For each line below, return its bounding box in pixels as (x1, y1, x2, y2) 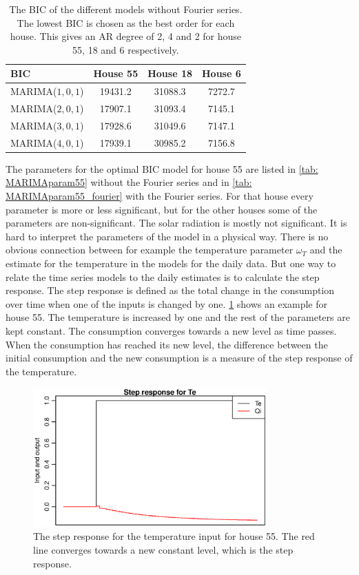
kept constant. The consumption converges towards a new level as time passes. (6, 323, 337, 337)
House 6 (202, 66, 241, 81)
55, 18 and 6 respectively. (72, 42, 179, 56)
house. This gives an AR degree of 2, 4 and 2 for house (10, 29, 242, 43)
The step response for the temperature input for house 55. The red (33, 529, 315, 543)
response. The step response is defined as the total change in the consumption (6, 283, 335, 297)
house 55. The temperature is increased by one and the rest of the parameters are (6, 310, 350, 324)
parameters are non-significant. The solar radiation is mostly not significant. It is (6, 216, 347, 230)
